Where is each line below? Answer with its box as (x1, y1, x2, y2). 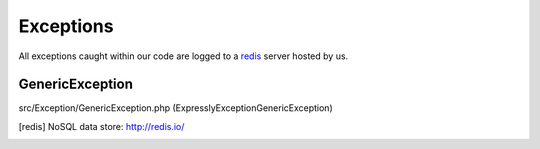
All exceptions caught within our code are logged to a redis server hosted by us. (18, 50, 349, 62)
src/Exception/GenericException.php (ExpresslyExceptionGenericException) (18, 102, 334, 114)
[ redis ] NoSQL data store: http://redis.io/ (18, 120, 185, 132)
